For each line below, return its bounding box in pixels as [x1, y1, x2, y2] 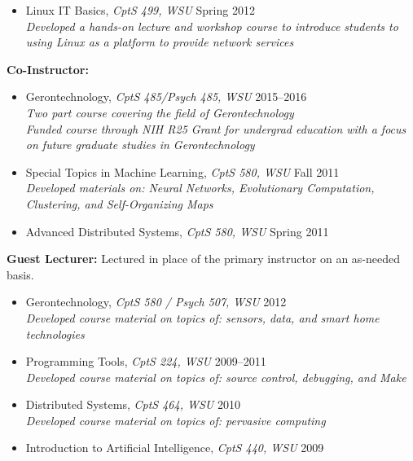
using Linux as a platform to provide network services [25, 33, 294, 50]
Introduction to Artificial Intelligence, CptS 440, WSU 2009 [25, 439, 324, 456]
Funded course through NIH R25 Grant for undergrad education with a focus [25, 120, 406, 137]
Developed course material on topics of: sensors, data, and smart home [25, 309, 380, 326]
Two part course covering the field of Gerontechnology [25, 103, 294, 121]
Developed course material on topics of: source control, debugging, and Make [25, 368, 406, 385]
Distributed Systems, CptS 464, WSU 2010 [25, 396, 240, 413]
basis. [7, 266, 34, 283]
